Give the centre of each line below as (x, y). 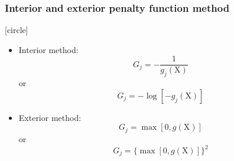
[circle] (17, 30)
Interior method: (48, 49)
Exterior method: (50, 117)
